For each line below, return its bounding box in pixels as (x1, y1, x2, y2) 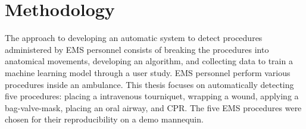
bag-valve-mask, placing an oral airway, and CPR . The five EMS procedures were (5, 101, 302, 114)
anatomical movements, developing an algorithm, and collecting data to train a (5, 55, 293, 67)
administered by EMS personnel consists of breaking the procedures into (5, 43, 269, 55)
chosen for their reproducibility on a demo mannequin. (5, 113, 204, 125)
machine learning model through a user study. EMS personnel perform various (5, 66, 291, 78)
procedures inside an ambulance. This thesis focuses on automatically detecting (5, 78, 294, 90)
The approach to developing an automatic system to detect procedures (5, 32, 263, 44)
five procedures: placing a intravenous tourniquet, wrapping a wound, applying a (5, 90, 299, 102)
